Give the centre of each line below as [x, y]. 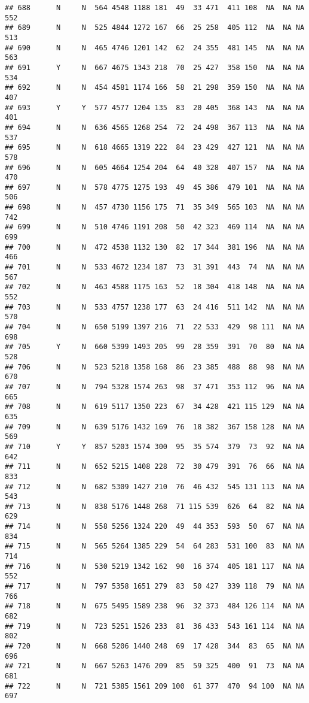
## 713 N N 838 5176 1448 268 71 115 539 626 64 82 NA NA [155, 506]
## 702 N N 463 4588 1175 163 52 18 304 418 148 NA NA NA [155, 287]
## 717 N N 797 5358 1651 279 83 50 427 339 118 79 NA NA [155, 587]
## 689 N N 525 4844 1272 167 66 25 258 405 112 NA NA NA [155, 28]
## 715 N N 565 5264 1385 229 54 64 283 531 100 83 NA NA [155, 546]
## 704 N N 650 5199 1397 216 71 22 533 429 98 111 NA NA [155, 327]
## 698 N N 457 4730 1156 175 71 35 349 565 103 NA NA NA [155, 207]
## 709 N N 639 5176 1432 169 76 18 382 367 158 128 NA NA [155, 427]
